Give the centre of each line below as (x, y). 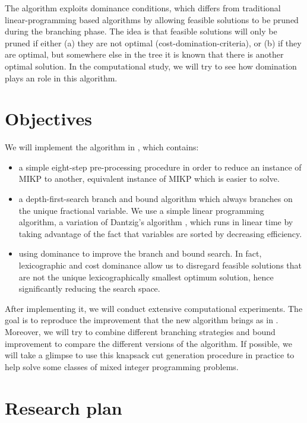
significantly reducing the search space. (89, 288)
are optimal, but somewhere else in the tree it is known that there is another (144, 54)
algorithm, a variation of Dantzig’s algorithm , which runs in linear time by (156, 222)
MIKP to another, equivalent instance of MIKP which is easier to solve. (149, 179)
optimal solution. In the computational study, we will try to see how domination (151, 66)
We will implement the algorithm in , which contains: (102, 147)
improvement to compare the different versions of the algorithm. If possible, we (148, 343)
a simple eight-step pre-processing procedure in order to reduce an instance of (160, 167)
